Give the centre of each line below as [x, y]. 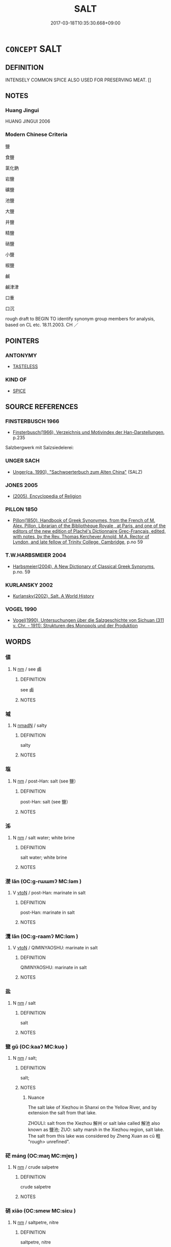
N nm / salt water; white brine [44, 837]
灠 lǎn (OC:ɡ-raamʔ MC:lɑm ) [42, 936]
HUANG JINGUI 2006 [28, 121]
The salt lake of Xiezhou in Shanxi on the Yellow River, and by [92, 1107]
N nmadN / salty [30, 726]
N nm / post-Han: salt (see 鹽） [46, 781]
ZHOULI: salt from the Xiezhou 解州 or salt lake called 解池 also [94, 1123]
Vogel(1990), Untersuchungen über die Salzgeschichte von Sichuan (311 [88, 620]
